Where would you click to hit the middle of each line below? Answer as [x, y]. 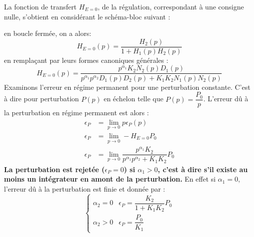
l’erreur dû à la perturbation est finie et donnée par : [85, 189]
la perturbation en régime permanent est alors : [76, 113]
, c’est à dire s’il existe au [203, 169]
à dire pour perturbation [42, 99]
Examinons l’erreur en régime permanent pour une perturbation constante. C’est [127, 87]
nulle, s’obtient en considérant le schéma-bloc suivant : [87, 16]
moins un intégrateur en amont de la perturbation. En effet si [110, 179]
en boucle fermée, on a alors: [48, 33]
